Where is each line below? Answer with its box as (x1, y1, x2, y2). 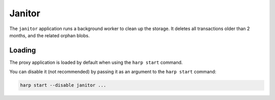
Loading (9, 46, 36, 55)
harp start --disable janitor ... (20, 82, 106, 88)
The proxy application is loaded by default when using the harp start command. (9, 59, 183, 65)
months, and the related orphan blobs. (9, 32, 90, 38)
